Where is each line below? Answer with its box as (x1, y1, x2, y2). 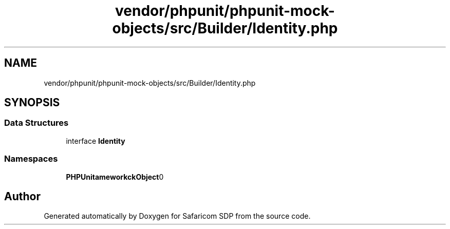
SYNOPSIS (4, 96, 60, 109)
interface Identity (66, 136, 125, 145)
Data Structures (4, 118, 69, 128)
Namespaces (4, 154, 58, 164)
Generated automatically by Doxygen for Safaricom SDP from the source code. (44, 212, 311, 221)
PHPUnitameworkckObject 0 (66, 172, 164, 181)
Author (4, 189, 41, 203)
